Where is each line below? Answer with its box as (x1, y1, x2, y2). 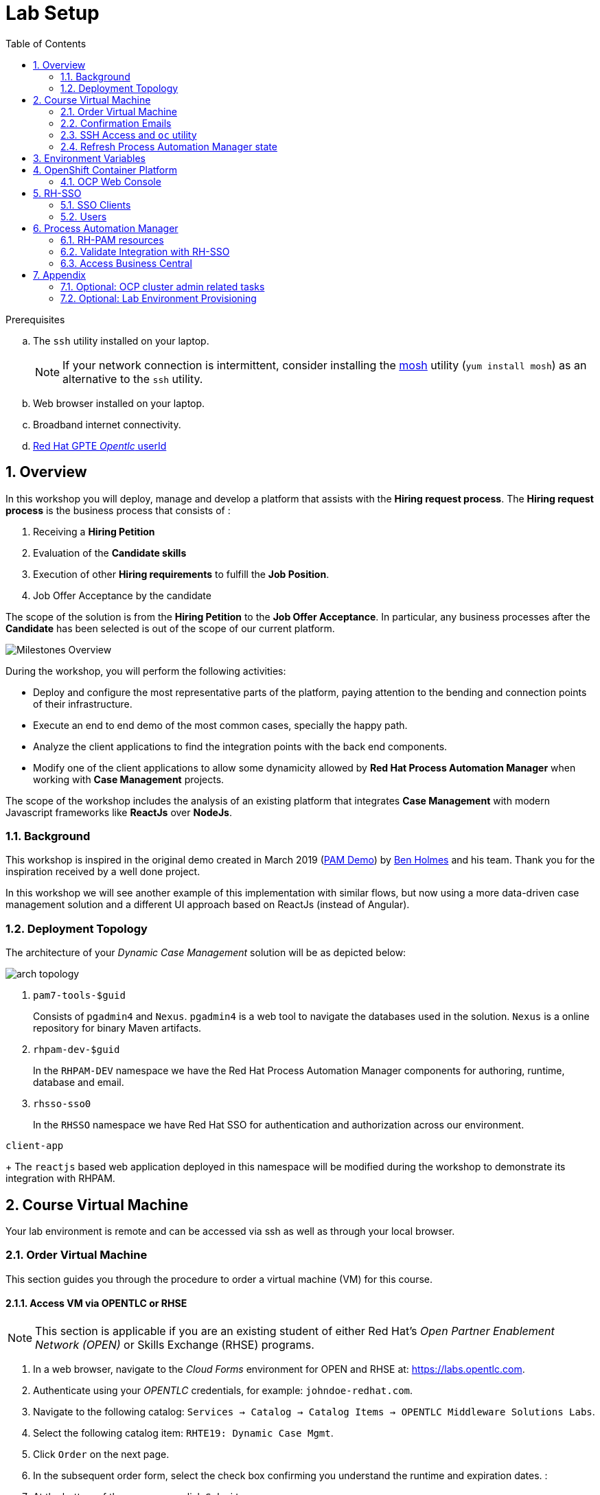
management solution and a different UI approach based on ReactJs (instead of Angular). (5, 899, 410, 911)
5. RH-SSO (33, 187, 82, 199)
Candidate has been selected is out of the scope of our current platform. (5, 622, 335, 634)
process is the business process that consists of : (5, 504, 231, 516)
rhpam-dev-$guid (33, 1044, 120, 1056)
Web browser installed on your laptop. (33, 397, 205, 409)
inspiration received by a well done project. (5, 866, 200, 878)
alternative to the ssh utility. (62, 371, 203, 386)
